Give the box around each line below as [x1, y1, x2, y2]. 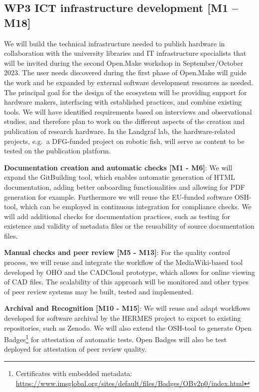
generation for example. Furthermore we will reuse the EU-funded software [4, 191, 233, 202]
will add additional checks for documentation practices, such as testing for [4, 211, 230, 221]
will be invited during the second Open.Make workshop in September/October [4, 57, 244, 68]
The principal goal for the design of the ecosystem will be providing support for [4, 87, 247, 97]
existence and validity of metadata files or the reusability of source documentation [4, 221, 255, 231]
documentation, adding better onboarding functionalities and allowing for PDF [4, 181, 245, 192]
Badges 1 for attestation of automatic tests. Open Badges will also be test [4, 333, 227, 344]
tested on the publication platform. [4, 145, 111, 156]
